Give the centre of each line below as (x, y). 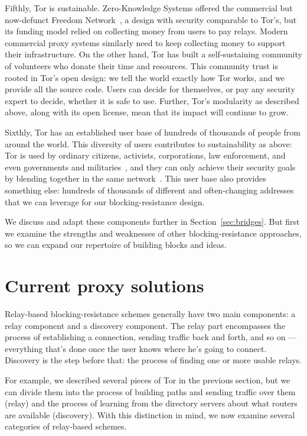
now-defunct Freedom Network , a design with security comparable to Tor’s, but (151, 19)
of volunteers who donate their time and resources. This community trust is (142, 65)
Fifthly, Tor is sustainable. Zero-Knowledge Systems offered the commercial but (149, 8)
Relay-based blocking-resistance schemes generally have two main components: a (150, 314)
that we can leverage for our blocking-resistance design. (105, 201)
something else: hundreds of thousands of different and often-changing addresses (149, 190)
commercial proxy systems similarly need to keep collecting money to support (145, 42)
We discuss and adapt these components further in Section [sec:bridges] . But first (152, 222)
